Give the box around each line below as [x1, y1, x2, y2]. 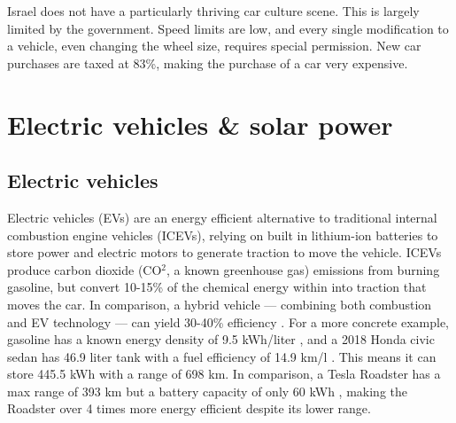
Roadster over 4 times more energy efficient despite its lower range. [7, 399, 371, 418]
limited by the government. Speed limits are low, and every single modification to [7, 19, 449, 37]
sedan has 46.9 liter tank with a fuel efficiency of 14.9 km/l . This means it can [7, 347, 437, 365]
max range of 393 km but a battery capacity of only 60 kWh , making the [7, 381, 407, 400]
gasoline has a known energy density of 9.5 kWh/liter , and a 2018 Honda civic [7, 330, 435, 349]
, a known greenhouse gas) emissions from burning [166, 260, 440, 278]
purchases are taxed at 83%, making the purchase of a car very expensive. [7, 53, 408, 72]
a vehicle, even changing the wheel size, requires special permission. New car [7, 36, 421, 55]
